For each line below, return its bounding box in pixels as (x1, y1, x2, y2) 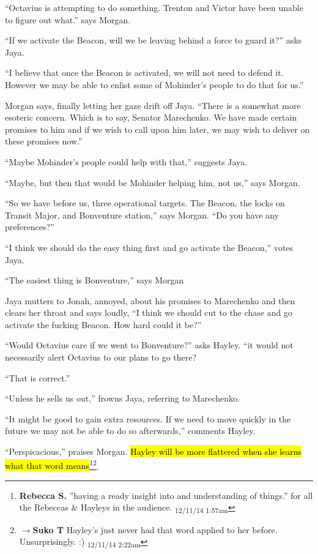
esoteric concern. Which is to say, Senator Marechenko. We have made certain (5, 111, 297, 124)
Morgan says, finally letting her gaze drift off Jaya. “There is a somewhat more (5, 99, 301, 111)
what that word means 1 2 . (5, 457, 99, 472)
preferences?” (5, 220, 54, 233)
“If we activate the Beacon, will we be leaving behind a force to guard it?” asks (5, 34, 302, 47)
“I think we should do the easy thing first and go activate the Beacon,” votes (5, 241, 294, 253)
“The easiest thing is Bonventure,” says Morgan (5, 274, 184, 286)
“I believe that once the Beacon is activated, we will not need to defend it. (5, 66, 284, 79)
